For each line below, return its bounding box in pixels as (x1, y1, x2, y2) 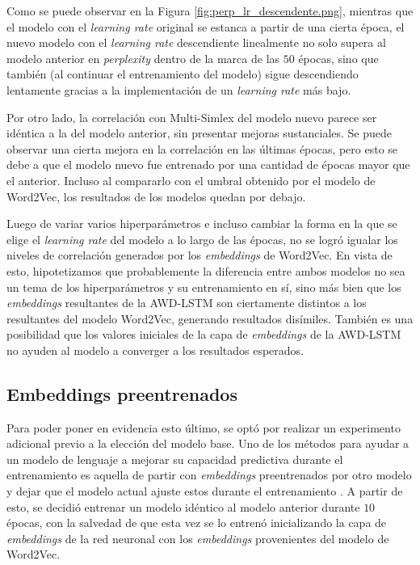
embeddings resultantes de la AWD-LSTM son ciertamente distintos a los (6, 294, 367, 311)
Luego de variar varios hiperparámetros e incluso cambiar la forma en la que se (6, 215, 397, 232)
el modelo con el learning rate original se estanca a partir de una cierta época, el (6, 18, 405, 35)
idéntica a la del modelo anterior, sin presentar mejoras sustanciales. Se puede (6, 124, 393, 141)
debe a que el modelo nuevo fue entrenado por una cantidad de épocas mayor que (6, 156, 410, 173)
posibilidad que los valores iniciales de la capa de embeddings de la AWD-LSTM (6, 326, 401, 343)
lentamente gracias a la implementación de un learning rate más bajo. (6, 81, 351, 98)
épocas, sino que (298, 49, 379, 66)
